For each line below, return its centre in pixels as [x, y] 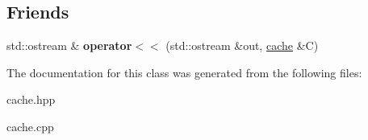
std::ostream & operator [69, 45]
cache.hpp [31, 99]
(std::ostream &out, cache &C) [242, 45]
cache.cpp [30, 126]
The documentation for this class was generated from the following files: [184, 72]
